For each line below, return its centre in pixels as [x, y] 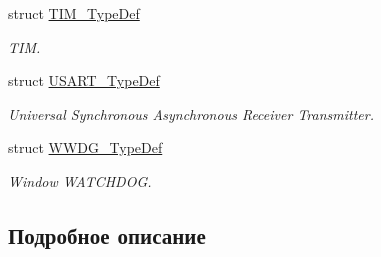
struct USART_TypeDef [84, 80]
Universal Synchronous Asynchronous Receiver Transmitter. [191, 113]
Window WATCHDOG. [80, 180]
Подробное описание [107, 234]
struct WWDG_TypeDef [85, 147]
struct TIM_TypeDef [74, 13]
